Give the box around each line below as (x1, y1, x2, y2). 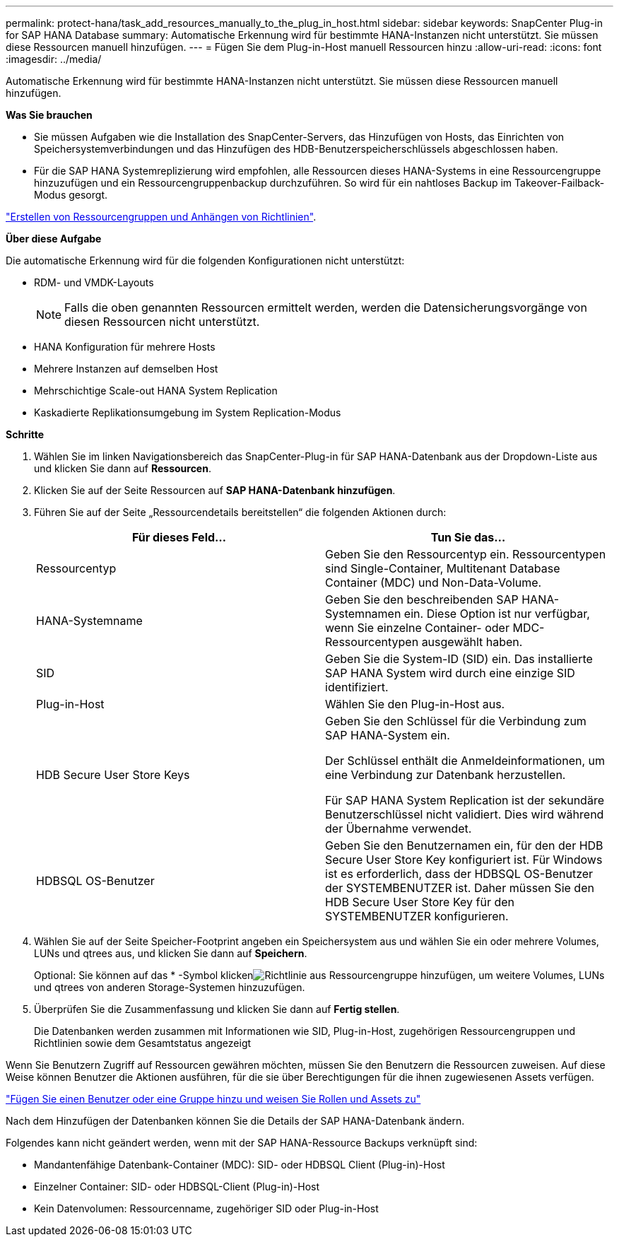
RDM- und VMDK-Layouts (34, 276, 154, 288)
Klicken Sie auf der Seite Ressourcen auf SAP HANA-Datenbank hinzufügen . (34, 484, 396, 496)
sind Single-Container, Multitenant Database (325, 561, 560, 575)
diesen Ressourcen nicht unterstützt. (64, 315, 260, 329)
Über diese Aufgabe (6, 233, 102, 245)
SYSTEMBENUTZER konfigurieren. (325, 909, 509, 923)
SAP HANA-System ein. (325, 728, 450, 742)
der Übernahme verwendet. (325, 821, 472, 836)
